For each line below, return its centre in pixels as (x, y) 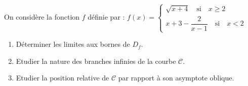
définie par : (106, 17)
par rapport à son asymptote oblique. (176, 78)
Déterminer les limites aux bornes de (73, 44)
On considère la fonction (42, 17)
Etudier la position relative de (63, 78)
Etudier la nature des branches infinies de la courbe (96, 61)
